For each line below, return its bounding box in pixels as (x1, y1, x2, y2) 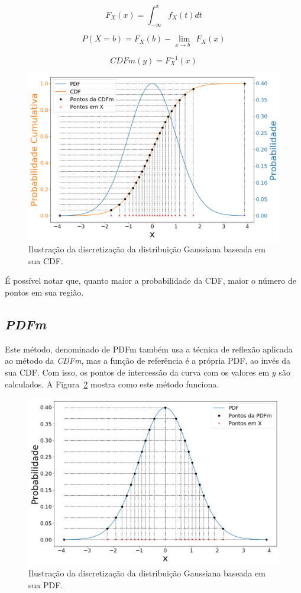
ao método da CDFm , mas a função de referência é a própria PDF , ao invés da (5, 354, 291, 367)
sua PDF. (28, 578, 63, 591)
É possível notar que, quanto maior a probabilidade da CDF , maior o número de (5, 274, 296, 287)
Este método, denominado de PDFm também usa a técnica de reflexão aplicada (5, 342, 293, 355)
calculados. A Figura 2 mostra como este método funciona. (5, 377, 219, 390)
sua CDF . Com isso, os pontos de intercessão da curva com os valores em (5, 366, 270, 378)
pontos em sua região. (5, 286, 84, 298)
